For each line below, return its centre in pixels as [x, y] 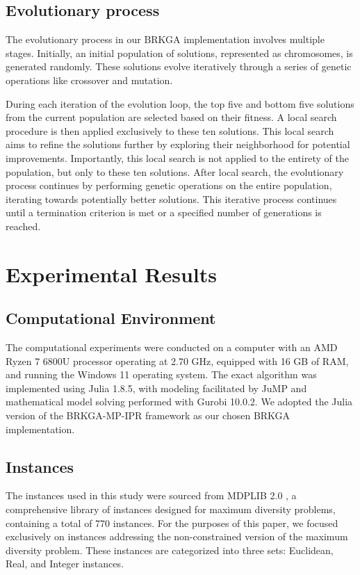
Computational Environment [111, 318]
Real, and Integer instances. [65, 564]
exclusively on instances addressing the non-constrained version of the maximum [177, 536]
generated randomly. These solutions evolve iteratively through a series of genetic [179, 66]
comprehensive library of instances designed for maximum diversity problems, [171, 509]
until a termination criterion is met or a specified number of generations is [164, 212]
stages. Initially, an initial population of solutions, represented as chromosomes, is [179, 52]
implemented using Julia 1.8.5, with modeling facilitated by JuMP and [156, 388]
